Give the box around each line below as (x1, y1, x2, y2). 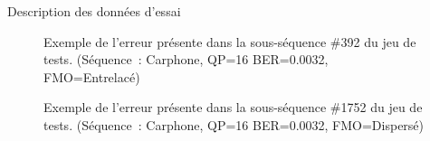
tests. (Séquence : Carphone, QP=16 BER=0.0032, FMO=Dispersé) (43, 115, 425, 134)
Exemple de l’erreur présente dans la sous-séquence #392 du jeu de (43, 32, 416, 51)
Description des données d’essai (7, 2, 181, 20)
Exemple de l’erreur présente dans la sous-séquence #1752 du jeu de (43, 98, 423, 117)
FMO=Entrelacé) (43, 67, 140, 86)
